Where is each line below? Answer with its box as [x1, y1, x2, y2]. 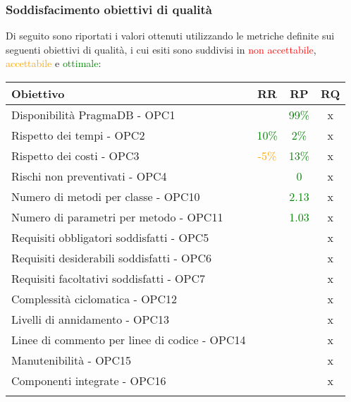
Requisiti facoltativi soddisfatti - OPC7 [11, 270, 205, 286]
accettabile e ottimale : [6, 56, 101, 71]
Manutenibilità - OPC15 [11, 352, 132, 368]
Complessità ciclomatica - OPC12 [11, 291, 178, 307]
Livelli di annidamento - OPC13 [11, 311, 170, 327]
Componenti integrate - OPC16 [11, 372, 166, 389]
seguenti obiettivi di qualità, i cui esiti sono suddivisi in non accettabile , [6, 42, 316, 56]
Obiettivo [11, 85, 65, 102]
